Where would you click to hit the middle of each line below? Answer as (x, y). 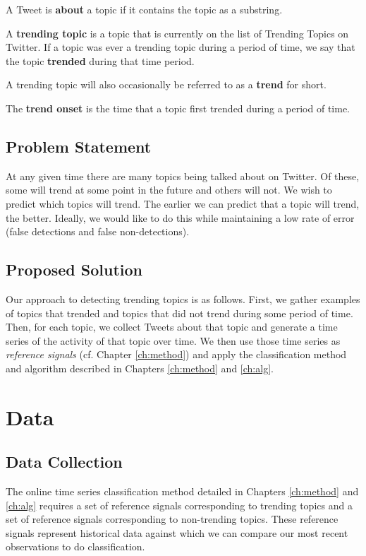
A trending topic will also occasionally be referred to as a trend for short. (166, 84)
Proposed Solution (74, 270)
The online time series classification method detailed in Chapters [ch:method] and (182, 491)
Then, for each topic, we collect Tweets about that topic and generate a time (172, 327)
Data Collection (64, 462)
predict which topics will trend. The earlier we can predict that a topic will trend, (183, 203)
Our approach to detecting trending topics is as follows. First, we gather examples (183, 298)
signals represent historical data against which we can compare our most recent (177, 532)
